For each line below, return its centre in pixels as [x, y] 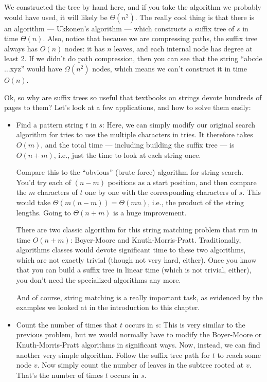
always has [21, 48]
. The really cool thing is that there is [194, 17]
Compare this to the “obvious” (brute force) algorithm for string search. [130, 172]
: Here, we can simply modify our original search [179, 124]
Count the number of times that [67, 324]
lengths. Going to [43, 212]
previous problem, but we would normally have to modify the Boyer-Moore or [139, 334]
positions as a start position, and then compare [182, 182]
